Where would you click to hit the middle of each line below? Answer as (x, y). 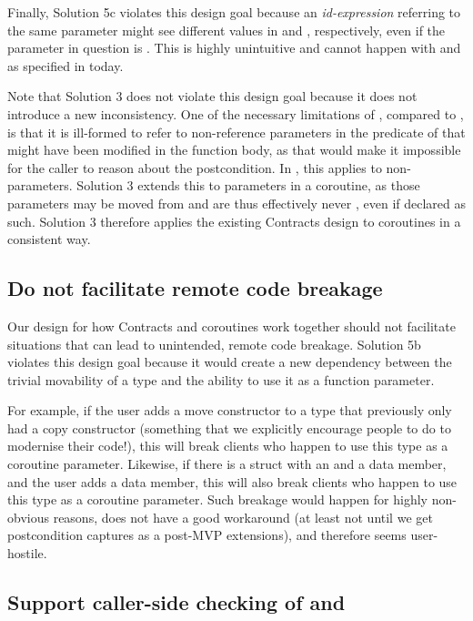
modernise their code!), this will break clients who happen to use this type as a (228, 446)
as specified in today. (65, 65)
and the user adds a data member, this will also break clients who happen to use (232, 481)
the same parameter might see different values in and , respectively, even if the (226, 30)
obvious (28, 517)
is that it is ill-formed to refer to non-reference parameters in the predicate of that (236, 132)
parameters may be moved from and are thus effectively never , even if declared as (236, 203)
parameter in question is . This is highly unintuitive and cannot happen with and (234, 48)
